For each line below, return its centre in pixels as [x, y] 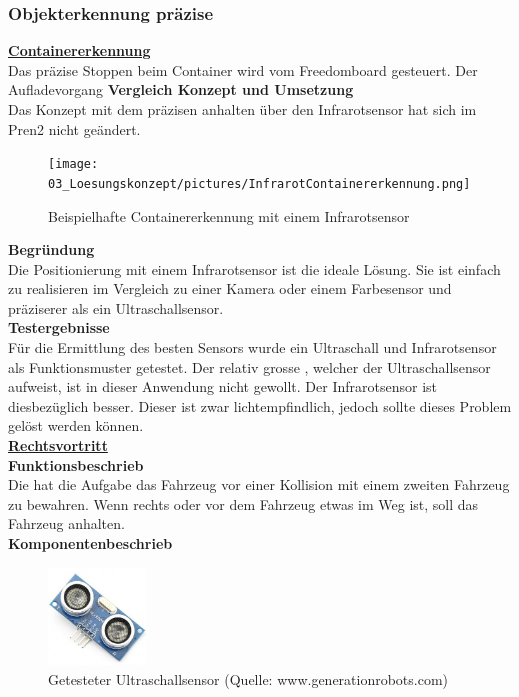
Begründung [51, 249]
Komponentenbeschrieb [90, 543]
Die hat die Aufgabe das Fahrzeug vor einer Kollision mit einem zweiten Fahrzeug [259, 484]
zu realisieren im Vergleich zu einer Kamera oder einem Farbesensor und [230, 288]
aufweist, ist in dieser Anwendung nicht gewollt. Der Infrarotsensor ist [223, 386]
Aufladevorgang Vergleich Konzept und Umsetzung [181, 89]
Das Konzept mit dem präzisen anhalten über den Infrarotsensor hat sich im [242, 109]
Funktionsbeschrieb [76, 464]
